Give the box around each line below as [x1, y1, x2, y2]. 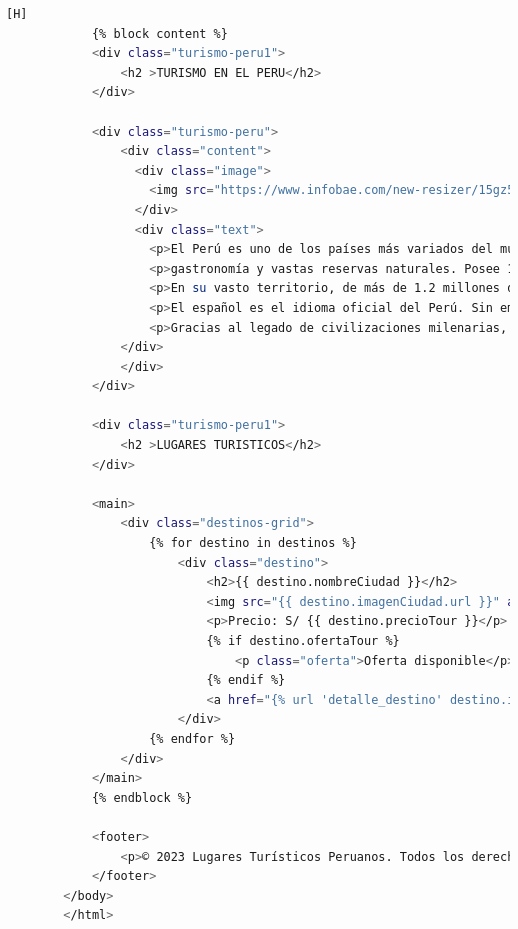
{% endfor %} [149, 731, 236, 746]
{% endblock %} [91, 790, 193, 805]
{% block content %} [91, 26, 228, 41]
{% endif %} [206, 673, 286, 688]
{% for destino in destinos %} [149, 536, 357, 551]
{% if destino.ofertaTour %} [206, 634, 400, 648]
